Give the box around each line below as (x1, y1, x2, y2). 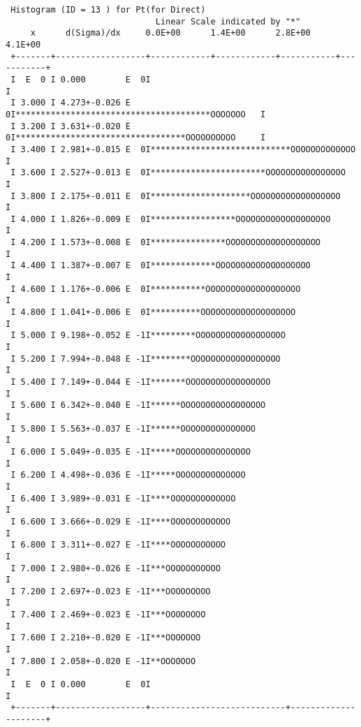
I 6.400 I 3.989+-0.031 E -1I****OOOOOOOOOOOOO (10, 493, 236, 504)
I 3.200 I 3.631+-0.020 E (10, 121, 131, 131)
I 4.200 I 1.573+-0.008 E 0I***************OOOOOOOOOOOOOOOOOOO (10, 237, 321, 248)
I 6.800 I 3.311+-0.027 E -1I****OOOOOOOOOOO (10, 540, 226, 550)
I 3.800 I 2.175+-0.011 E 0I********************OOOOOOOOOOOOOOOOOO (10, 191, 341, 201)
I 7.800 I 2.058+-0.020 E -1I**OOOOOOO (10, 656, 196, 666)
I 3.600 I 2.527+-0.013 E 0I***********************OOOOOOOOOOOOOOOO (10, 168, 346, 178)
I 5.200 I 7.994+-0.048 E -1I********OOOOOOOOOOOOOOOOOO (10, 353, 281, 364)
